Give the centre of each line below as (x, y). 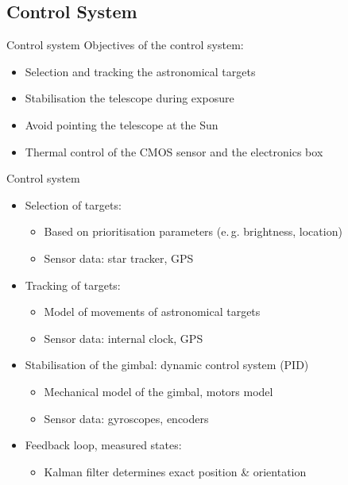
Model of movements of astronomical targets (152, 312)
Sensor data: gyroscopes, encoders (126, 418)
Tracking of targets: (73, 285)
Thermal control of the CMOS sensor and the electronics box (174, 151)
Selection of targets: (73, 204)
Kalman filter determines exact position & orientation (175, 471)
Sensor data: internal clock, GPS (124, 338)
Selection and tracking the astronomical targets (140, 71)
